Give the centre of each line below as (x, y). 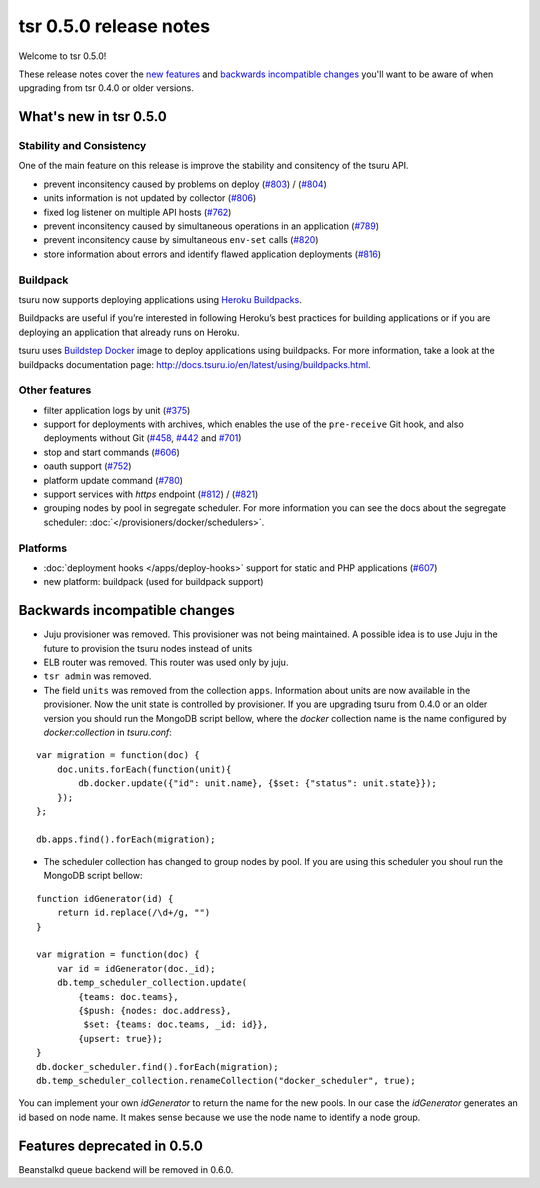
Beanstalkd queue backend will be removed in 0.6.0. (126, 1169)
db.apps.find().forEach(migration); (126, 839)
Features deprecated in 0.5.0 (111, 1145)
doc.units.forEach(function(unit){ (144, 769)
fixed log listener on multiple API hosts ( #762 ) (137, 212)
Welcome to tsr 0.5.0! (62, 56)
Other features (55, 390)
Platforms (43, 548)
